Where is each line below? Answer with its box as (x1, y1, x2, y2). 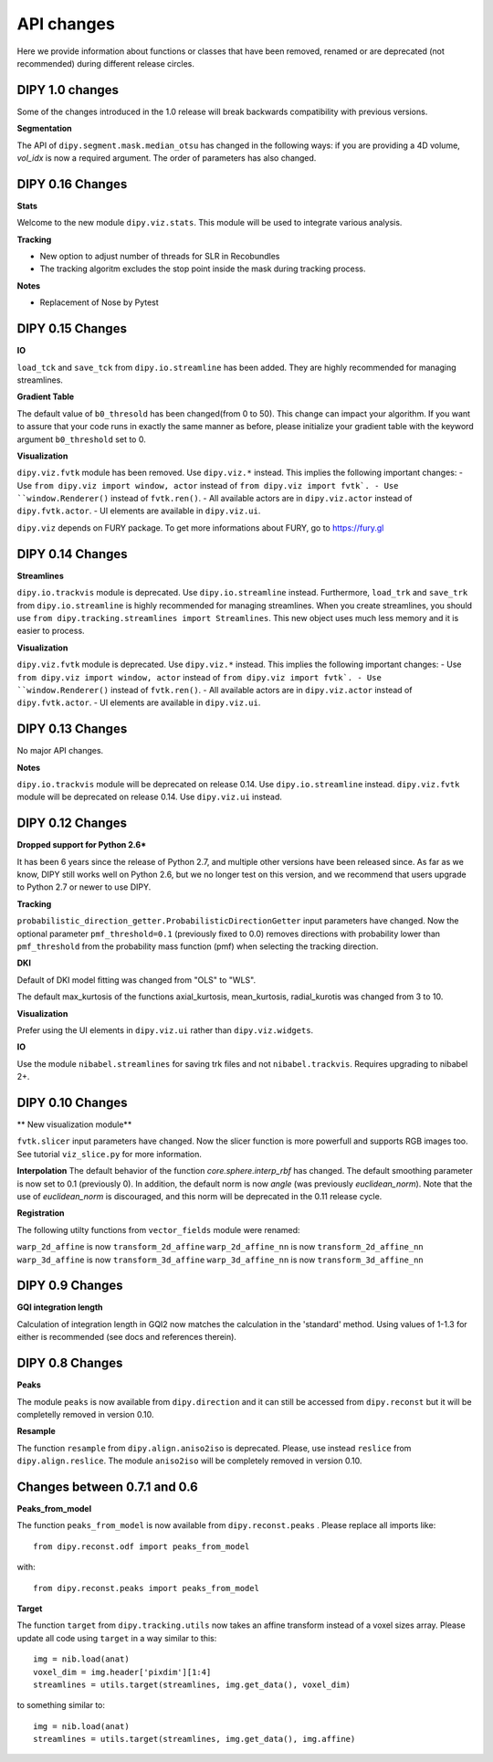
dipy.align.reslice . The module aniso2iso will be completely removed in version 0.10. (16, 1455, 362, 1466)
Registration (16, 1208, 65, 1219)
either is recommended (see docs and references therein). (16, 1332, 237, 1343)
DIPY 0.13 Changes (16, 722, 128, 737)
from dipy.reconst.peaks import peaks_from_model (33, 1583, 260, 1593)
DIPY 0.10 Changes (16, 1094, 128, 1110)
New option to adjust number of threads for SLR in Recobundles (39, 251, 280, 262)
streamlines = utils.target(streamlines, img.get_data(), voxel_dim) (33, 1679, 351, 1690)
